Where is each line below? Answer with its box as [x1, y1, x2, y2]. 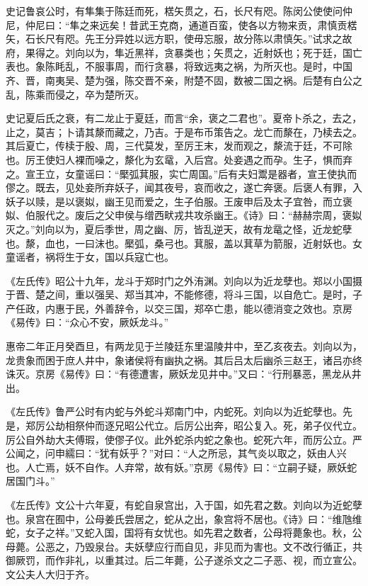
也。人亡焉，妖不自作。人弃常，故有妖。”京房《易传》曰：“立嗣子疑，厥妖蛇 [6, 459, 357, 474]
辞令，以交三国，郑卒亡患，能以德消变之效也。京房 [114, 300, 352, 315]
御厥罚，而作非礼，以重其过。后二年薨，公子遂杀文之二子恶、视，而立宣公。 [6, 553, 362, 568]
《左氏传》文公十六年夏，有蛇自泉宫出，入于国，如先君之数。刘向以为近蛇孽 [6, 497, 362, 512]
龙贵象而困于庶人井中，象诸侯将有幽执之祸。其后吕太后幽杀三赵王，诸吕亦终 [6, 352, 362, 367]
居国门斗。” [6, 473, 55, 488]
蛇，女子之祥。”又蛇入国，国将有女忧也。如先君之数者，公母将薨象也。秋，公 [6, 525, 362, 540]
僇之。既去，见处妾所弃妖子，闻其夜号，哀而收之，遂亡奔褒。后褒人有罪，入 [6, 180, 362, 195]
